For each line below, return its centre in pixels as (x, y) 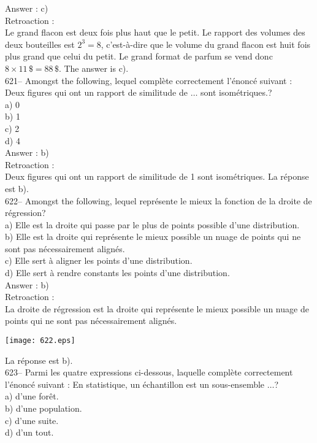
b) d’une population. (44, 408)
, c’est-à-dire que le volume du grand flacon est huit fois (206, 44)
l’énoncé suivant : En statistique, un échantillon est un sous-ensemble (135, 384)
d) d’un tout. (29, 432)
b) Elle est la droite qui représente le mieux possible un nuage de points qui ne (153, 237)
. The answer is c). (94, 68)
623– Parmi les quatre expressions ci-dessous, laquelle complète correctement (149, 372)
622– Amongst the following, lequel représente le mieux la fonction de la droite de (158, 200)
